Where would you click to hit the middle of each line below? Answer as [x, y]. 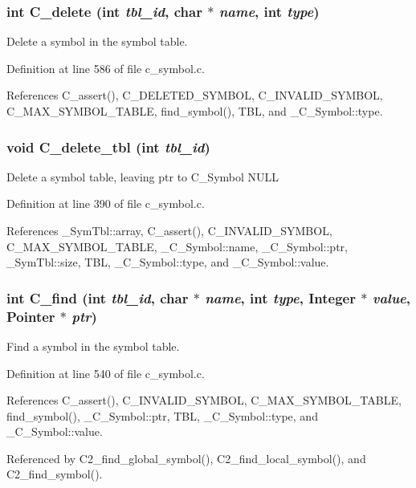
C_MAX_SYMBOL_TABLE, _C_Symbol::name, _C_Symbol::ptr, [177, 246]
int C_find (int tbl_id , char [98, 297]
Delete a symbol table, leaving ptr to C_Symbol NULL [143, 176]
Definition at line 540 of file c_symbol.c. [106, 373]
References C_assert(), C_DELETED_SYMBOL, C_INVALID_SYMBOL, [195, 95]
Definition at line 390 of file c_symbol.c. [106, 203]
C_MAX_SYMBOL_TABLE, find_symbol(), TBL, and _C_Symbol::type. [195, 111]
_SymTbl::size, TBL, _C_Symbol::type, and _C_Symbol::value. [168, 262]
